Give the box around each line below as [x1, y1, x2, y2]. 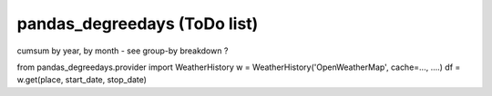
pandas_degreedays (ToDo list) [16, 14, 259, 34]
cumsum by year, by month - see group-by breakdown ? [16, 45, 229, 56]
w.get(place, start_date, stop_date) [16, 74, 148, 85]
